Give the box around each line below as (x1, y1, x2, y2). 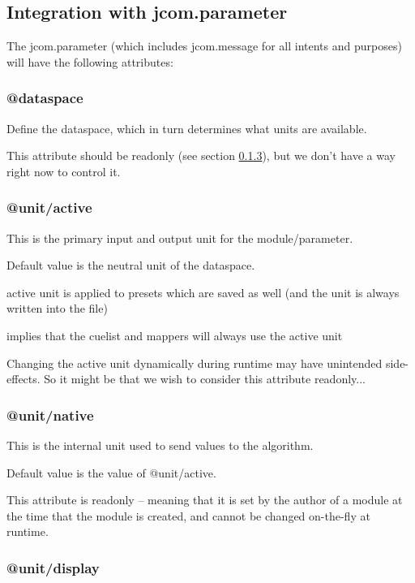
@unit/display (6, 557, 100, 577)
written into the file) (6, 300, 108, 317)
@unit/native (6, 404, 94, 425)
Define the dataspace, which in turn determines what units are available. (6, 119, 367, 136)
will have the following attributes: (6, 53, 173, 70)
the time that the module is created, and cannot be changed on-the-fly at (6, 507, 370, 524)
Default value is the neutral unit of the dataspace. (6, 257, 255, 274)
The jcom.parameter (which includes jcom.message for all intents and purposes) (6, 37, 402, 54)
